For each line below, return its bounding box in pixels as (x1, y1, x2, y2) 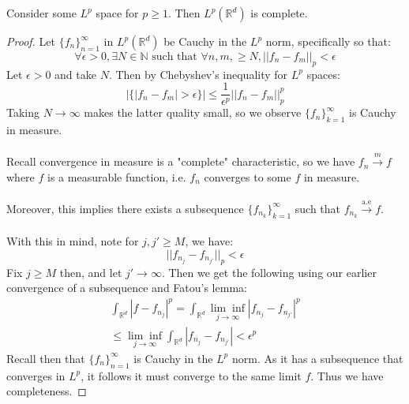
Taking (6, 104, 40, 121)
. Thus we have (310, 367, 384, 383)
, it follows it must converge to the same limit (81, 367, 302, 383)
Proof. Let (6, 33, 55, 49)
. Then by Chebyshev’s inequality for (108, 65, 288, 82)
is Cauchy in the (133, 350, 213, 366)
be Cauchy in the (163, 33, 247, 49)
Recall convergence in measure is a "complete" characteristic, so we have (6, 153, 355, 170)
